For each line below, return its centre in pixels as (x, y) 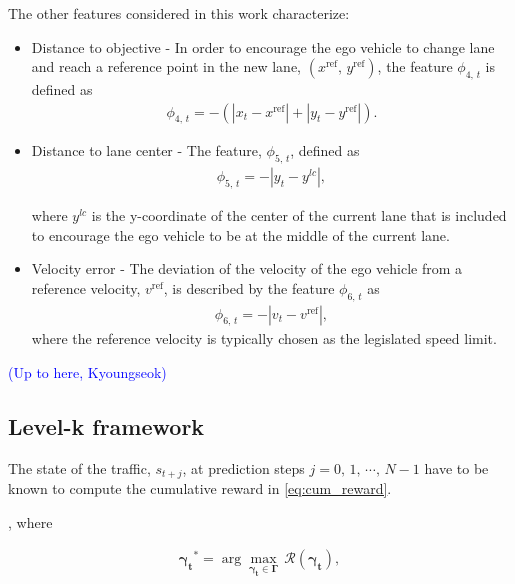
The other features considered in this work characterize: (179, 13)
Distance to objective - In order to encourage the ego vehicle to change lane (263, 46)
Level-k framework (106, 426)
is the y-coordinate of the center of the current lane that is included (299, 215)
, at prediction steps (243, 467)
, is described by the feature (249, 287)
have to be (456, 467)
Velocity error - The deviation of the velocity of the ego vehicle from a (247, 268)
